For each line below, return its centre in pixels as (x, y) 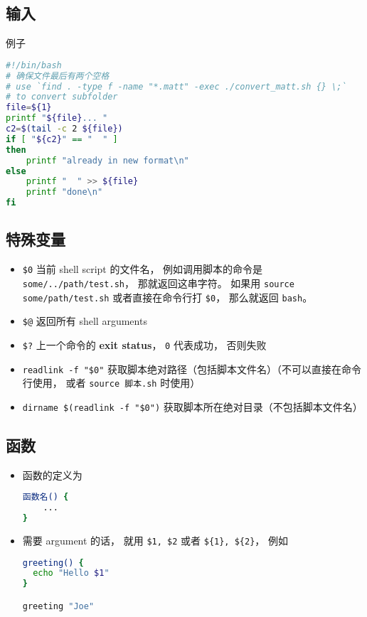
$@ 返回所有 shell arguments (85, 321)
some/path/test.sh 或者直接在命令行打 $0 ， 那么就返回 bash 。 (167, 297)
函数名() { (46, 497)
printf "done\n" (64, 192)
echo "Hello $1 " (71, 573)
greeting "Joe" (58, 606)
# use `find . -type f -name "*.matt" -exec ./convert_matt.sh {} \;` (176, 86)
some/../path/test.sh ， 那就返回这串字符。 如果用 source (158, 283)
